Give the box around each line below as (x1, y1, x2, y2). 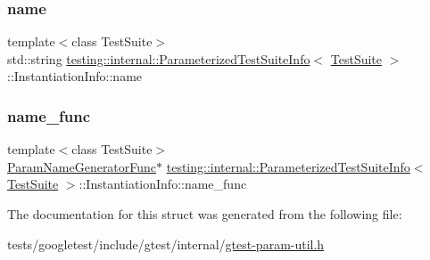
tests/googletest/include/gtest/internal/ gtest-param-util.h (7, 234, 325, 253)
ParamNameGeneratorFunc (7, 157, 157, 175)
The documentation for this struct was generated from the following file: (7, 205, 402, 223)
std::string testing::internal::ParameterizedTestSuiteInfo (7, 49, 310, 68)
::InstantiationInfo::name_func (79, 175, 247, 193)
